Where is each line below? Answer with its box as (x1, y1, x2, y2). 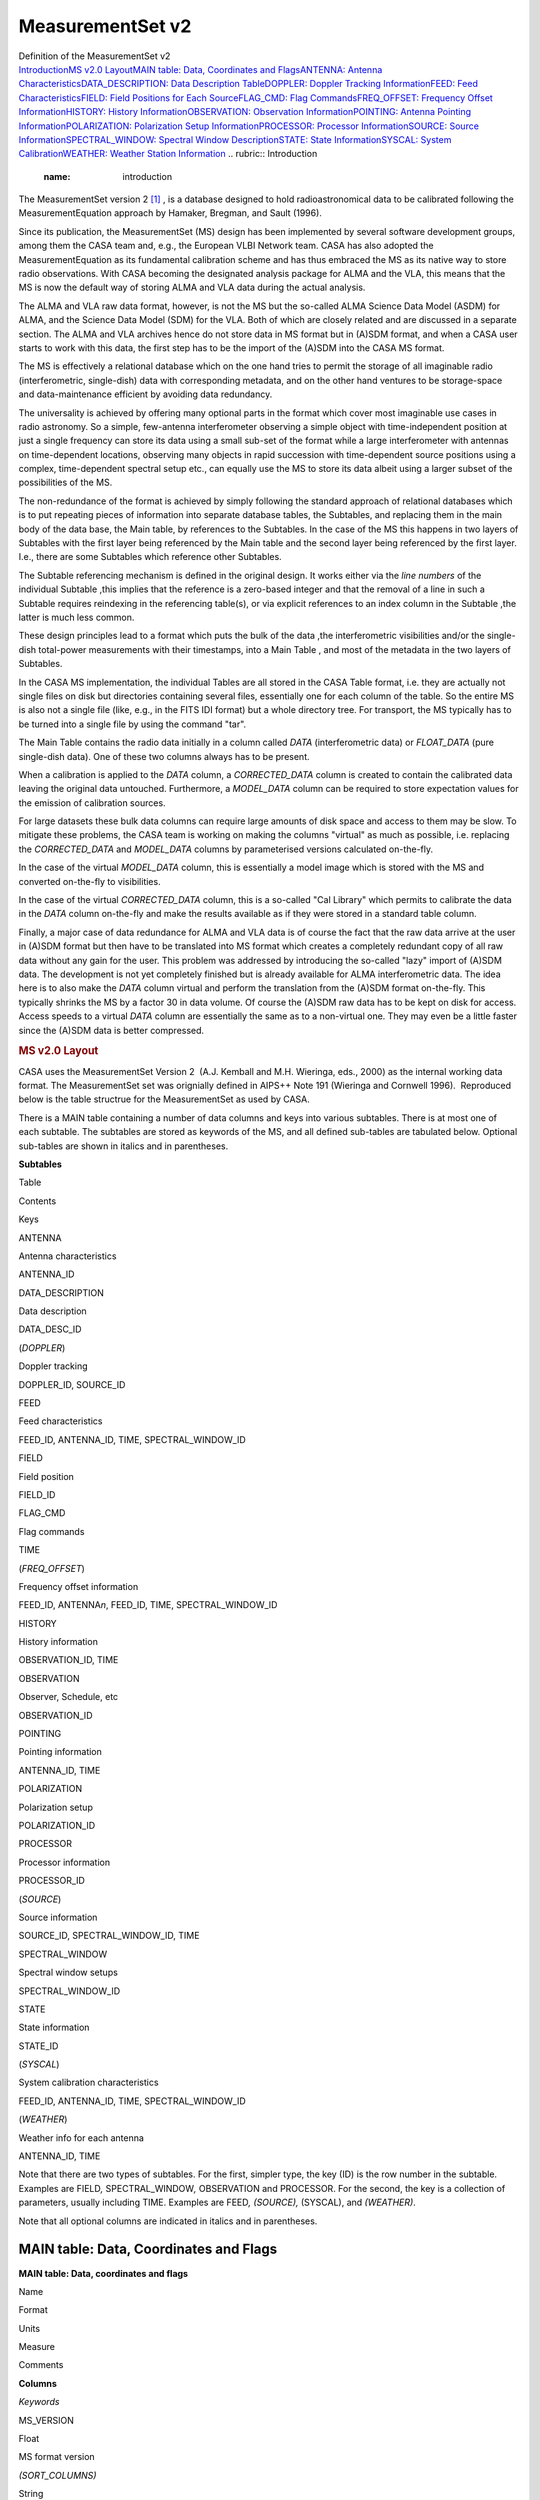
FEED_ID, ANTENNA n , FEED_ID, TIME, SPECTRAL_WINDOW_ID (18, 1599, 278, 1611)
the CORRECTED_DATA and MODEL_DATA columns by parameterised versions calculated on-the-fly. (18, 843, 434, 855)
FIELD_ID (18, 1488, 56, 1500)
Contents (18, 1195, 57, 1207)
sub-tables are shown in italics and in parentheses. (18, 1140, 229, 1152)
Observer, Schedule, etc (18, 1691, 119, 1703)
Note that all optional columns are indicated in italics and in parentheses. (18, 2215, 318, 2227)
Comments (18, 2359, 64, 2371)
